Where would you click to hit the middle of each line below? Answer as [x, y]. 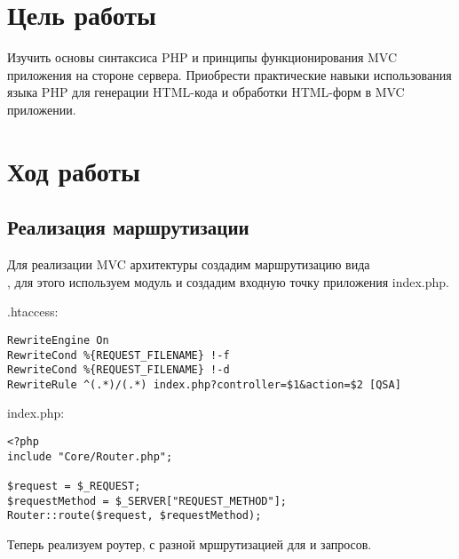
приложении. [42, 109]
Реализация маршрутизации [128, 227]
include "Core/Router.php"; [90, 456]
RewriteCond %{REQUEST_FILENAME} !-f [119, 355]
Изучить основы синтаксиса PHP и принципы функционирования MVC [202, 57]
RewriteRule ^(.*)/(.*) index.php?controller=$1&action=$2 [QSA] [204, 384]
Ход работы [74, 170]
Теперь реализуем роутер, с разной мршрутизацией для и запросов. [190, 544]
